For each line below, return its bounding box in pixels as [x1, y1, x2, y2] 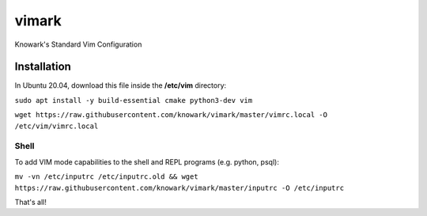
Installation [14, 60, 71, 74]
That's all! [14, 197, 47, 207]
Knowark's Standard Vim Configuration [14, 40, 142, 49]
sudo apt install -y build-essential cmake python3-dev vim [14, 96, 253, 104]
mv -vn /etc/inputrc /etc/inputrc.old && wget [14, 172, 198, 181]
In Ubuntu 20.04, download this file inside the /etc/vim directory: [14, 81, 227, 90]
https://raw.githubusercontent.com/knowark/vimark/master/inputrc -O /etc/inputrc [14, 183, 344, 192]
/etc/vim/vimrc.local [14, 121, 99, 131]
